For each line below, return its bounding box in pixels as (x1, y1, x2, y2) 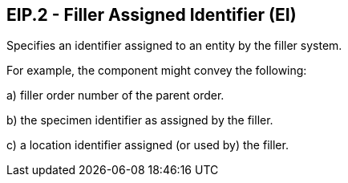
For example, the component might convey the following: (6, 63, 307, 78)
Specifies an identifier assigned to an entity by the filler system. (6, 39, 342, 53)
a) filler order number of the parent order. (6, 88, 225, 103)
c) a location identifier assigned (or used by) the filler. (6, 138, 289, 152)
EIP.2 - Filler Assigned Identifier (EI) (6, 5, 297, 25)
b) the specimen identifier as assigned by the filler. (6, 113, 273, 128)
